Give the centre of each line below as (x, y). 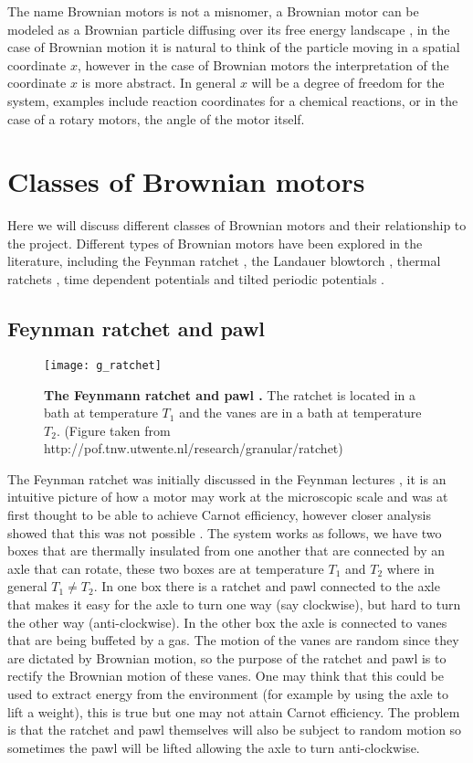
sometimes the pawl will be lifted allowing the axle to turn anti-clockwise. (214, 747)
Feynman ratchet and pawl (137, 329)
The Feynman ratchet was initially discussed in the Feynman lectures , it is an (227, 478)
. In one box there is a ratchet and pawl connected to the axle (267, 586)
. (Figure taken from (113, 430)
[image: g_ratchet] (103, 365)
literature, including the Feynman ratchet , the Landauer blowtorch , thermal (224, 261)
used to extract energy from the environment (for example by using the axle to (228, 694)
